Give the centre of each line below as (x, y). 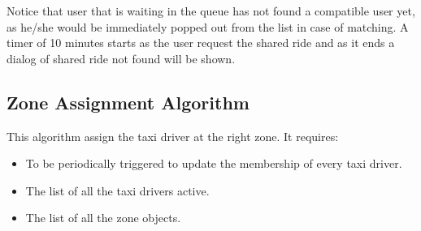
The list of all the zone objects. (103, 218)
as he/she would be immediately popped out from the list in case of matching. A (208, 26)
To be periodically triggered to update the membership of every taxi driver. (214, 163)
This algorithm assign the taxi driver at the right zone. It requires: (173, 136)
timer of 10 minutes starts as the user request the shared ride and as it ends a (201, 43)
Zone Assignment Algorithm (128, 102)
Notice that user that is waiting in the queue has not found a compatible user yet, (211, 11)
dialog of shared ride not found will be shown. (121, 58)
